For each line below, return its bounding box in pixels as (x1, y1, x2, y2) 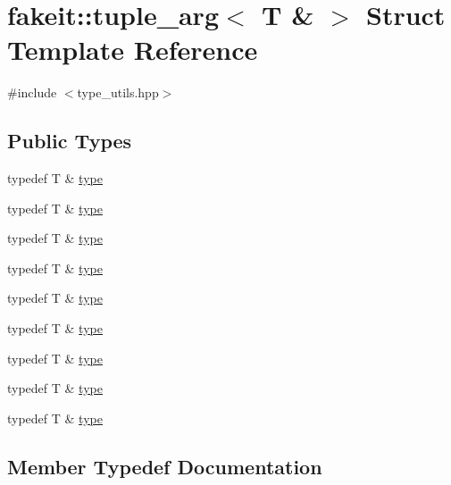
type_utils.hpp (77, 83, 159, 102)
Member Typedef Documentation (7, 452, 322, 480)
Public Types (7, 127, 132, 155)
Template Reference (7, 31, 258, 68)
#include (7, 83, 57, 102)
